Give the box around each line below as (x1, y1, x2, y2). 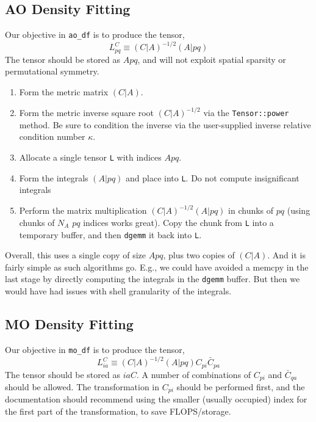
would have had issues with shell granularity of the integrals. (5, 285, 232, 297)
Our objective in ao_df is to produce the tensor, (5, 28, 185, 41)
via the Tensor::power (203, 106, 289, 119)
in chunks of (228, 204, 274, 217)
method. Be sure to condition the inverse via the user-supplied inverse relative (19, 118, 311, 131)
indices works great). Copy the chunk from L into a (83, 216, 274, 228)
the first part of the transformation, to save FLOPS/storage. (5, 405, 231, 417)
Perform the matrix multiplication (19, 204, 147, 217)
